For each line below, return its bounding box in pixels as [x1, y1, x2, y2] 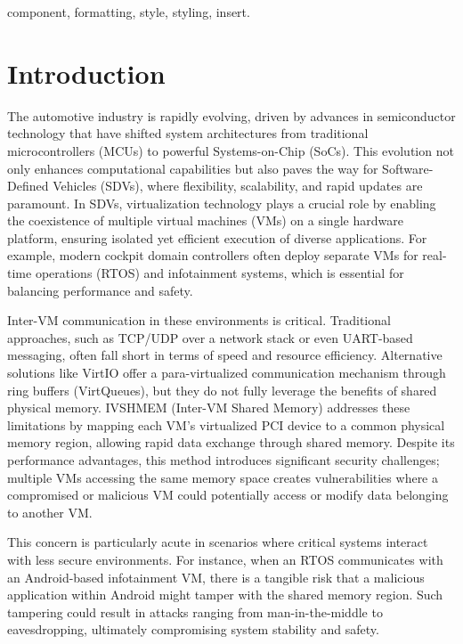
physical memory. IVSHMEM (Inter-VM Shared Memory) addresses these [7, 398, 410, 417]
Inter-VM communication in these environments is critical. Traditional [7, 311, 391, 330]
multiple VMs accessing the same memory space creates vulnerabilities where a [7, 468, 438, 486]
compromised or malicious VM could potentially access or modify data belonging [7, 485, 449, 504]
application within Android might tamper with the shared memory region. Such [7, 585, 443, 604]
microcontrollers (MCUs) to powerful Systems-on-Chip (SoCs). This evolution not [7, 141, 454, 159]
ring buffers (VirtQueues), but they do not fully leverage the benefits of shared [7, 380, 437, 399]
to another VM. [7, 502, 93, 521]
